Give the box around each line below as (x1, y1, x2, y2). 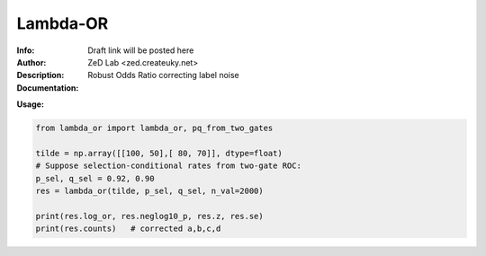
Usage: (16, 99, 45, 110)
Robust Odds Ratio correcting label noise (87, 70, 240, 81)
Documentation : (16, 82, 79, 93)
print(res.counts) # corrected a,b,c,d (35, 224, 221, 234)
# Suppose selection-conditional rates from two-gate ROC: (35, 161, 301, 171)
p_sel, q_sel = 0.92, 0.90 (35, 173, 155, 183)
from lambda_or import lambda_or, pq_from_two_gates (35, 123, 274, 134)
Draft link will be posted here (87, 45, 194, 56)
